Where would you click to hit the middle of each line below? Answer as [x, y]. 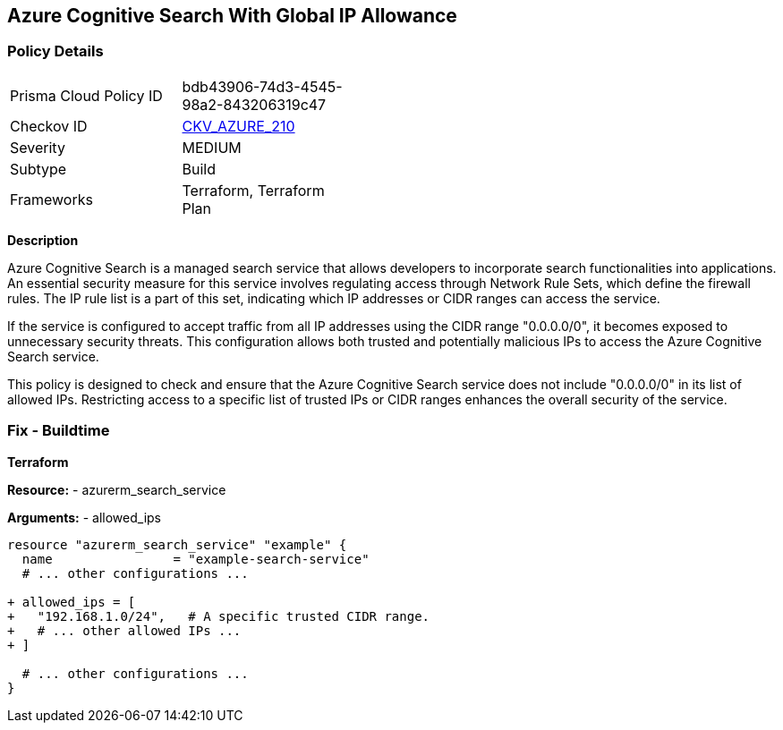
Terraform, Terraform [253, 190]
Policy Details [55, 51]
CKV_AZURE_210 [238, 126]
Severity [38, 147]
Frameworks [51, 199]
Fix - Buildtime [59, 431]
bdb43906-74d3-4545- [262, 86]
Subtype [38, 169]
